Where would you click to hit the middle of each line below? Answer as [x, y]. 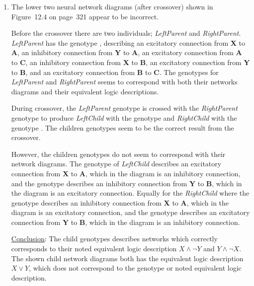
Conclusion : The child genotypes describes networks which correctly [114, 239]
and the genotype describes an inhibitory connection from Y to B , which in [127, 183]
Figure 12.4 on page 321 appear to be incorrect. [85, 16]
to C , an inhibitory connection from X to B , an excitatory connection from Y [130, 62]
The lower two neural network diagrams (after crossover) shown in [112, 6]
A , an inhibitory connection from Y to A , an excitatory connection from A [127, 52]
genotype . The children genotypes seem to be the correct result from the [123, 127]
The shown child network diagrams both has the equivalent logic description [127, 258]
